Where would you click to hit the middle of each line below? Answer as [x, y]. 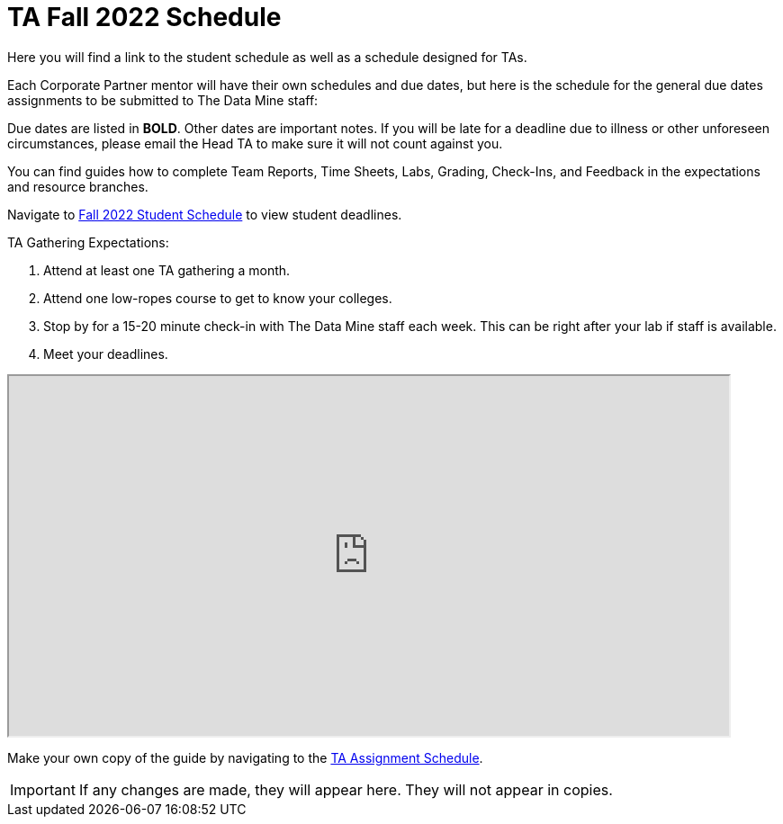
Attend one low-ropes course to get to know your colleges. [218, 298]
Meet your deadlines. [106, 354]
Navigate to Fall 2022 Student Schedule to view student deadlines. [205, 214]
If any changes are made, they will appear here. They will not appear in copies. [346, 789]
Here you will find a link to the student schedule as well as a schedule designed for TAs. [267, 57]
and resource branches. [78, 186]
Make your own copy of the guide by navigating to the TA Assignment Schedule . [245, 757]
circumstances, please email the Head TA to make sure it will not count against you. [255, 143]
